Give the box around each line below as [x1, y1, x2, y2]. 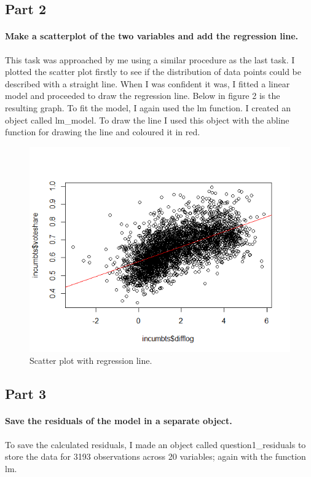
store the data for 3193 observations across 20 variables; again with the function [5, 450, 306, 463]
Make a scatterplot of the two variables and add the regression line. [5, 30, 299, 42]
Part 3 [5, 384, 47, 403]
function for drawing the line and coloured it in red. [5, 125, 200, 138]
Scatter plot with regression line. [30, 354, 152, 367]
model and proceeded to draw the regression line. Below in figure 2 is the [5, 89, 280, 102]
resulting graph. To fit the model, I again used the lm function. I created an [5, 101, 291, 114]
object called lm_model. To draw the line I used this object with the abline [5, 113, 289, 126]
